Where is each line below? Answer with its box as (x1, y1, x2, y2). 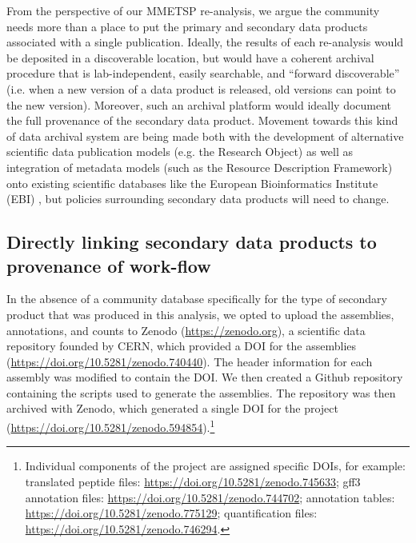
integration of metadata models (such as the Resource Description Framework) (6, 158, 393, 175)
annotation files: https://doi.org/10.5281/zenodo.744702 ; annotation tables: (25, 489, 395, 505)
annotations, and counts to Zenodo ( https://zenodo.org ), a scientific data (6, 321, 366, 338)
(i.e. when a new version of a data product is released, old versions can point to (6, 80, 396, 97)
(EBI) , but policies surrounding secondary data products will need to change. (6, 190, 390, 207)
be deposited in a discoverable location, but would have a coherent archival (6, 49, 374, 66)
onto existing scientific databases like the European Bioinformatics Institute (6, 174, 378, 191)
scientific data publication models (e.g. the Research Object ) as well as (6, 143, 354, 160)
